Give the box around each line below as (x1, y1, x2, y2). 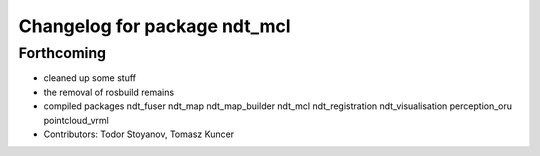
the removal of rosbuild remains (43, 86, 175, 98)
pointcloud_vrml (43, 114, 109, 126)
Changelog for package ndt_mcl (18, 15, 291, 37)
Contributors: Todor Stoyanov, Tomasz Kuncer (43, 128, 235, 140)
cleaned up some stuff (43, 72, 137, 84)
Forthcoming (18, 44, 107, 62)
